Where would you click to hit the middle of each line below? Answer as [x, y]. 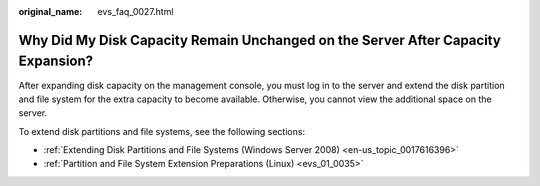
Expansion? [56, 61]
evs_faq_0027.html [135, 11]
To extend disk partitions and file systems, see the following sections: [161, 131]
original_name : [50, 11]
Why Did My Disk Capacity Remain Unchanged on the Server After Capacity [260, 40]
